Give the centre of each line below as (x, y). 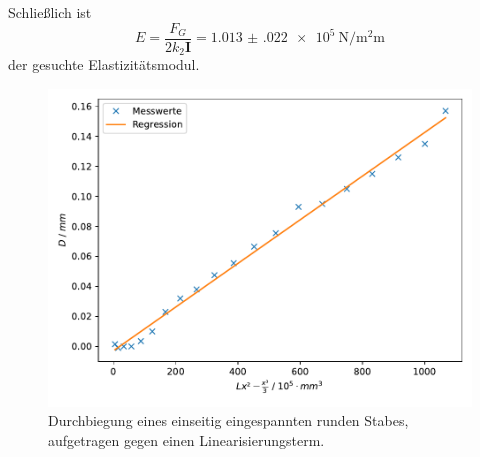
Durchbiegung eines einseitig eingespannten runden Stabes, (228, 420)
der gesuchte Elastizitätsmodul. (104, 64)
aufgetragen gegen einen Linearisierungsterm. (186, 439)
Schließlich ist (50, 12)
